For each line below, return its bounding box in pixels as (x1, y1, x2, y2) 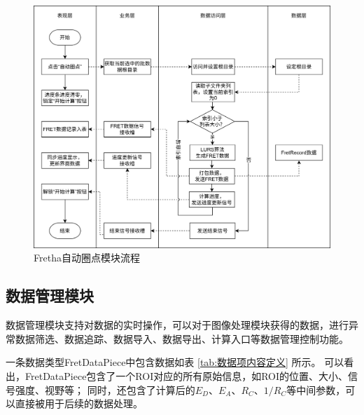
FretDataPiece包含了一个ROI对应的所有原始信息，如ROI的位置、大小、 (24, 368, 349, 383)
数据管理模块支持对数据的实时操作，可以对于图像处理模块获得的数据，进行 (6, 318, 349, 332)
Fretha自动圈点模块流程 (34, 250, 140, 265)
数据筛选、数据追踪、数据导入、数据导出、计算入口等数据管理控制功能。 (15, 331, 349, 346)
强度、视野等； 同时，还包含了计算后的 (15, 382, 195, 397)
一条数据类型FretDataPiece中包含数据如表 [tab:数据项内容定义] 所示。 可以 (6, 355, 344, 369)
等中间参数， (286, 382, 346, 397)
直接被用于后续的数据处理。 (15, 396, 143, 411)
